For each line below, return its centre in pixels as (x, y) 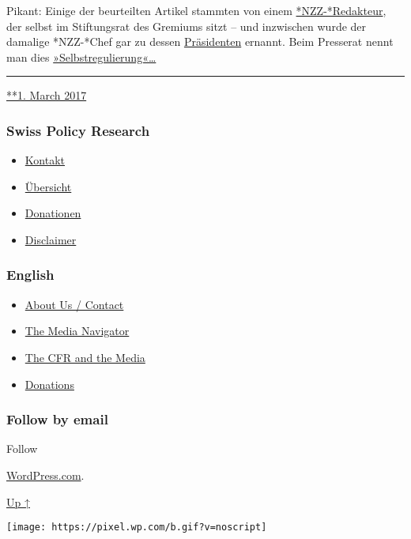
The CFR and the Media (85, 357)
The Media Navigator (77, 331)
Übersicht (48, 186)
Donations (49, 384)
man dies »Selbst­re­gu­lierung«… (81, 57)
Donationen (53, 213)
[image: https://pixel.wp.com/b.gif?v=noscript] (137, 528)
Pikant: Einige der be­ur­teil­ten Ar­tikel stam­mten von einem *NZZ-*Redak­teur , (196, 10)
